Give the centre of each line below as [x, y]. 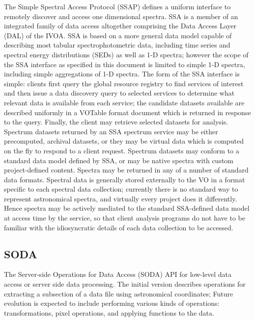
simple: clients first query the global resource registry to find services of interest [124, 83]
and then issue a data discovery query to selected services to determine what [119, 93]
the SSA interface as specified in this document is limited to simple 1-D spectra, [125, 64]
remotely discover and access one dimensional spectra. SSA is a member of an [121, 16]
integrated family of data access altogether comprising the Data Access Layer [120, 26]
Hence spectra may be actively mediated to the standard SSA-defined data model [127, 208]
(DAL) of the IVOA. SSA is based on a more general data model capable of [118, 35]
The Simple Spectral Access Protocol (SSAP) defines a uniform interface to [117, 6]
